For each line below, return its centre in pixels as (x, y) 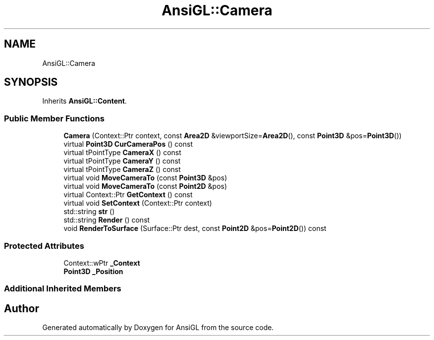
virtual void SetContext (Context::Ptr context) (138, 203)
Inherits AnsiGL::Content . (84, 101)
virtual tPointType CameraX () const (122, 153)
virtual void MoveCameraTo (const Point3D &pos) (145, 178)
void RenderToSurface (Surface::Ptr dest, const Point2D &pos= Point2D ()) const (195, 228)
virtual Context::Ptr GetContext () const (128, 195)
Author (22, 308)
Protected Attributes (44, 246)
